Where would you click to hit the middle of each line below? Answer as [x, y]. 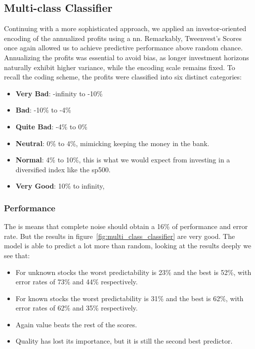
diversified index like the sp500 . [63, 169]
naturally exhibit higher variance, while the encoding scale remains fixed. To [120, 67]
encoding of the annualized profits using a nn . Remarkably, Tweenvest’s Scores [123, 38]
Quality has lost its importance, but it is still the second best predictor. [124, 341]
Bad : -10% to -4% [43, 110]
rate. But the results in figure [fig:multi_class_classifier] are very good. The [120, 236]
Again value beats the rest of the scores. [76, 324]
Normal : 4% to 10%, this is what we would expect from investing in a [123, 160]
